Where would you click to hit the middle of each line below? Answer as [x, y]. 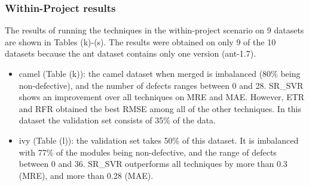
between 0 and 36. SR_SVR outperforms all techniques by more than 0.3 [153, 164]
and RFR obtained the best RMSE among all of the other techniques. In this [160, 108]
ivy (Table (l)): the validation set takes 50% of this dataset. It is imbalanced [159, 140]
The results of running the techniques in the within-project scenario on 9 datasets [154, 30]
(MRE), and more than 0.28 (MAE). [86, 175]
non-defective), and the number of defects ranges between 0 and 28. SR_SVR [161, 85]
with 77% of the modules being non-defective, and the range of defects [148, 152]
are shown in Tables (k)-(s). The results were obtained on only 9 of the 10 [140, 41]
